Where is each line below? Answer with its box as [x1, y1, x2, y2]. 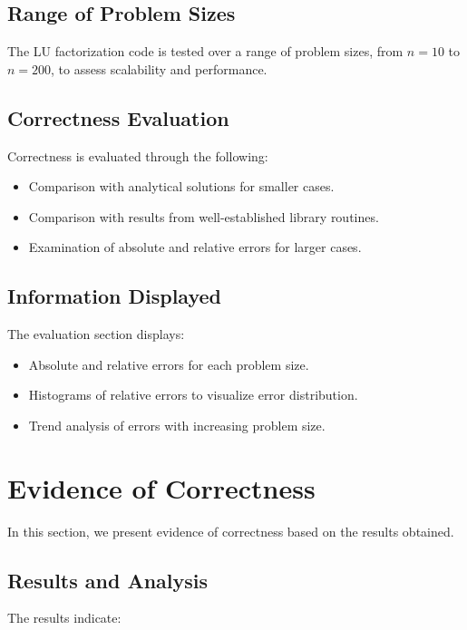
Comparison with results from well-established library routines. [28, 207, 379, 226]
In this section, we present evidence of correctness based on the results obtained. [7, 521, 454, 540]
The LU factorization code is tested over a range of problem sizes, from [7, 42, 404, 61]
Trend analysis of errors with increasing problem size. [28, 415, 326, 434]
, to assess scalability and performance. [51, 59, 268, 78]
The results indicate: [7, 608, 122, 627]
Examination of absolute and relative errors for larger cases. [28, 237, 362, 257]
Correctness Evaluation [7, 103, 229, 131]
